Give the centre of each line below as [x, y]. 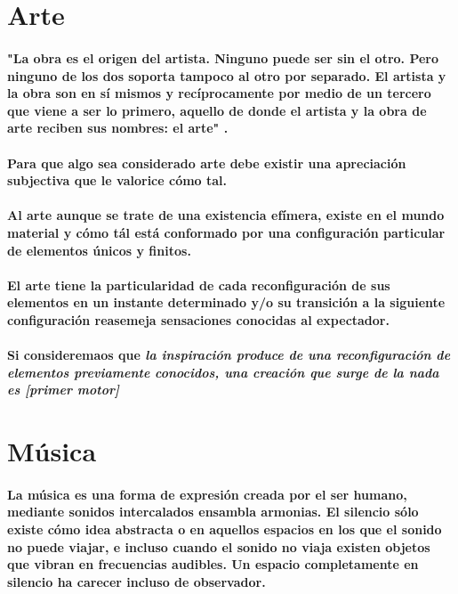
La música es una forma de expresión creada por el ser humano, [207, 494]
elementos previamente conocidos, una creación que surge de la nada [223, 372]
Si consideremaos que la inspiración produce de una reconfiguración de [229, 355]
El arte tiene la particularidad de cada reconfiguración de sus [199, 285]
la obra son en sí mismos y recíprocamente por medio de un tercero [219, 93]
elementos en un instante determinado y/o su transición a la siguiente [226, 302]
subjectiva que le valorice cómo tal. [117, 180]
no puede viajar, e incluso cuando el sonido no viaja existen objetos [219, 546]
